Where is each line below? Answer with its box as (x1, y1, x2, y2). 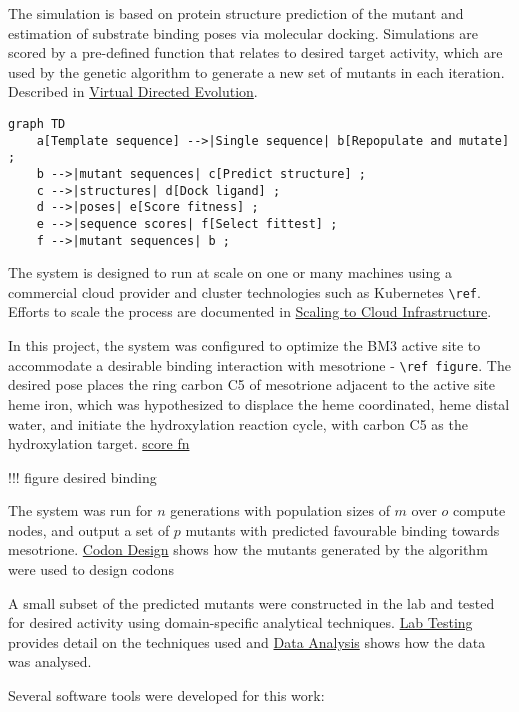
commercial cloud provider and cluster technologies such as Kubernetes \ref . (8, 281, 481, 302)
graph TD (8, 116, 66, 131)
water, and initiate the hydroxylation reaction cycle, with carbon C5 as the (8, 413, 468, 434)
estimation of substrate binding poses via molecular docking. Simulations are (8, 22, 478, 43)
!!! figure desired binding (8, 466, 157, 487)
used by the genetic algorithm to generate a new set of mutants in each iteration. (8, 61, 505, 82)
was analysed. (8, 651, 92, 672)
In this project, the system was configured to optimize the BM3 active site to (8, 335, 481, 356)
